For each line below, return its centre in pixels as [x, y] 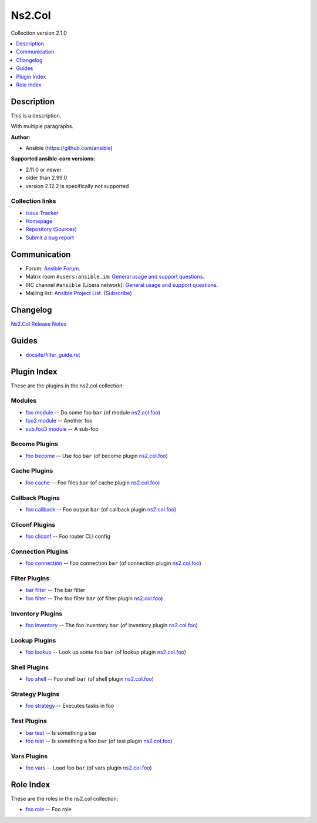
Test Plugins [29, 721]
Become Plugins [35, 444]
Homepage [39, 221]
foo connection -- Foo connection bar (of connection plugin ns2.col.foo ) [114, 563]
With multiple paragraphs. [42, 126]
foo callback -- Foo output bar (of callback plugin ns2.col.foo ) [101, 509]
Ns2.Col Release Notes [39, 324]
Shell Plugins [30, 667]
